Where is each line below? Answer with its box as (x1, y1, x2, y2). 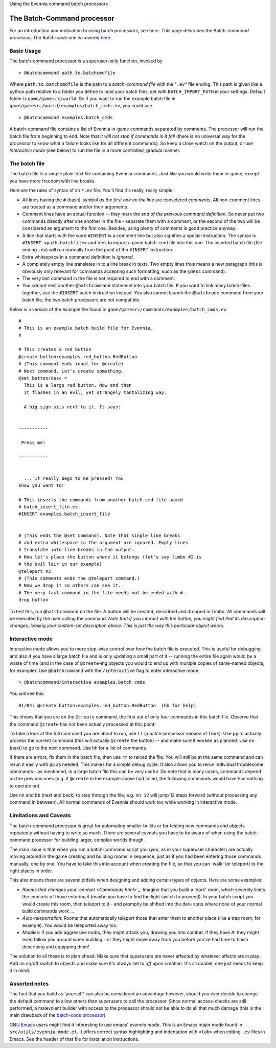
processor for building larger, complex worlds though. (31, 837, 145, 843)
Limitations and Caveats (9, 812, 71, 819)
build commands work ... (22, 907, 74, 914)
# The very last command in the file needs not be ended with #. (18, 590, 186, 595)
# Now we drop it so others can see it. (18, 583, 121, 589)
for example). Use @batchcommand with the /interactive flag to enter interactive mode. (9, 667, 200, 673)
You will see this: (9, 690, 45, 697)
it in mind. (9, 967, 31, 973)
